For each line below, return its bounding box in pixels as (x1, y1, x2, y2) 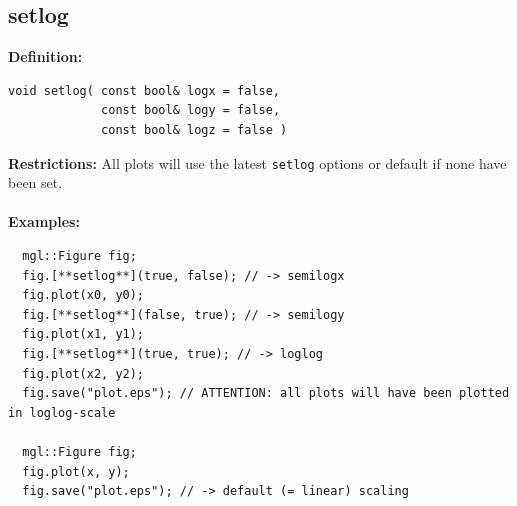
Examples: (8, 211, 80, 232)
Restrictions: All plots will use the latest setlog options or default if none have (8, 152, 507, 173)
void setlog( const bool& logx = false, (8, 83, 281, 98)
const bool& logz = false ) (101, 122, 288, 137)
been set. (8, 172, 63, 193)
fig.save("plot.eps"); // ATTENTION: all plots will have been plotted (22, 386, 510, 401)
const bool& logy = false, (101, 103, 281, 118)
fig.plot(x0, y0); (22, 288, 145, 303)
